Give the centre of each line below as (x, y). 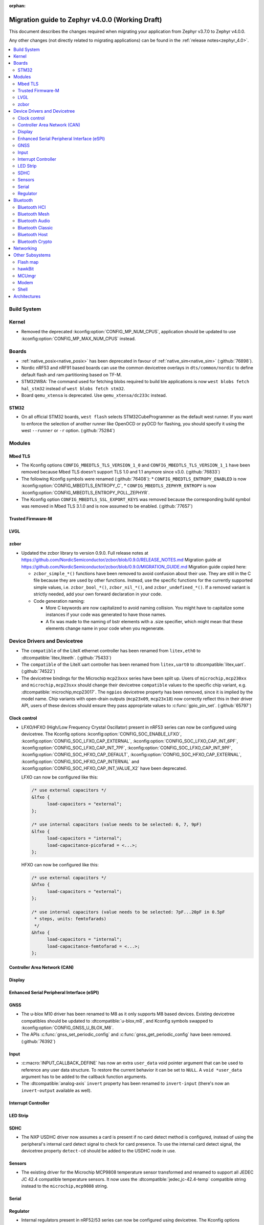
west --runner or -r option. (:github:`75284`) (68, 431)
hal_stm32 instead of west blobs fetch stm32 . (73, 388)
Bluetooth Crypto (35, 241)
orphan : (17, 6)
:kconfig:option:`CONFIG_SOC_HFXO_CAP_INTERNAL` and (80, 761)
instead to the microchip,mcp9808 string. (65, 1186)
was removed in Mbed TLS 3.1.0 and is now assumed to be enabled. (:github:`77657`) (107, 506)
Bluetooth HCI (32, 207)
